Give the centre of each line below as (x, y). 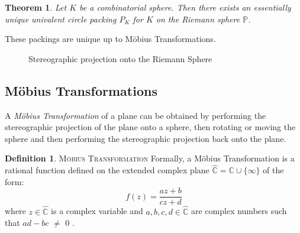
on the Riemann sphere (198, 19)
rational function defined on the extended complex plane (107, 170)
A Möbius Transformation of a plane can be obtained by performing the (136, 115)
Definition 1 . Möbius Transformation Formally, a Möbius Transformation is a (150, 158)
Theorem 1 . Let (36, 7)
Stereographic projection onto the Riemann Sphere (120, 58)
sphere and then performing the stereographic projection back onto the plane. (146, 138)
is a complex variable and (97, 211)
